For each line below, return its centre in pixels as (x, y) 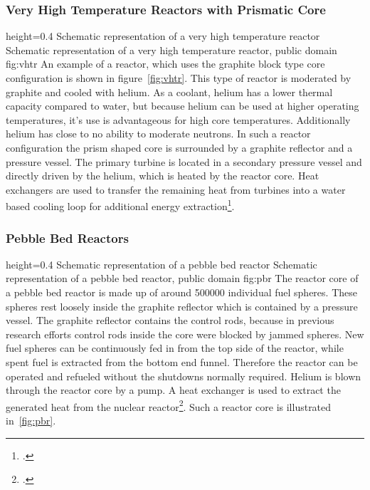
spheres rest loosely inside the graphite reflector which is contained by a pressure (182, 306)
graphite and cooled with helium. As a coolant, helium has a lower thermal (169, 92)
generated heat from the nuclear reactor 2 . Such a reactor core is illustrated (169, 405)
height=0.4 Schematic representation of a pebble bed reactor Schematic (162, 264)
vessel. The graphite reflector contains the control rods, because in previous (170, 320)
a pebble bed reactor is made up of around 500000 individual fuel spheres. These (181, 292)
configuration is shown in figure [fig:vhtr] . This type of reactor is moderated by (179, 78)
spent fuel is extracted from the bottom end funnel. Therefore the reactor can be (182, 361)
